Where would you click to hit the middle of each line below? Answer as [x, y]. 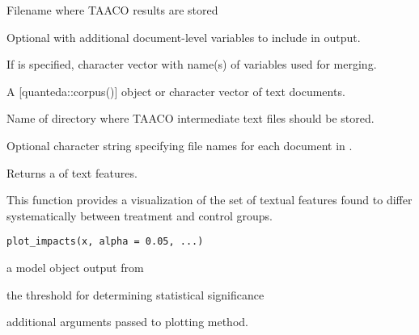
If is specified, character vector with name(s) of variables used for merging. [192, 64]
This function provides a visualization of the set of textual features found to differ [209, 200]
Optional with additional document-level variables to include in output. [184, 37]
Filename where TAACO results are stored [112, 10]
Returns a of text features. [72, 172]
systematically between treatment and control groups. [140, 215]
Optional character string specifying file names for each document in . [180, 145]
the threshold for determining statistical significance [135, 294]
